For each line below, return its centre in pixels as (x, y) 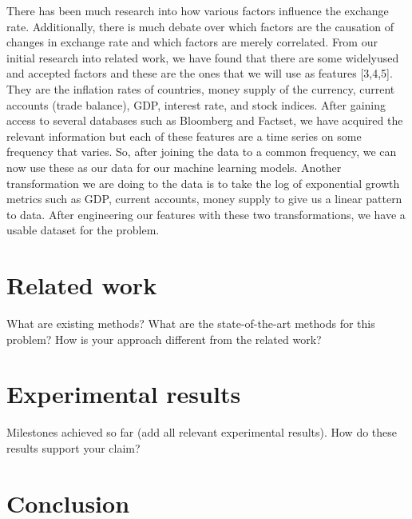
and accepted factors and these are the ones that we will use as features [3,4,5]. (200, 73)
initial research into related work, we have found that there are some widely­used (203, 57)
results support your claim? (73, 447)
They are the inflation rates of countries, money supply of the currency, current (201, 88)
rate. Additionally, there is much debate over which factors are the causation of (200, 26)
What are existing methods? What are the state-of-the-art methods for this (191, 323)
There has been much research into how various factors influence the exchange (198, 10)
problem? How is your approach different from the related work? (164, 339)
